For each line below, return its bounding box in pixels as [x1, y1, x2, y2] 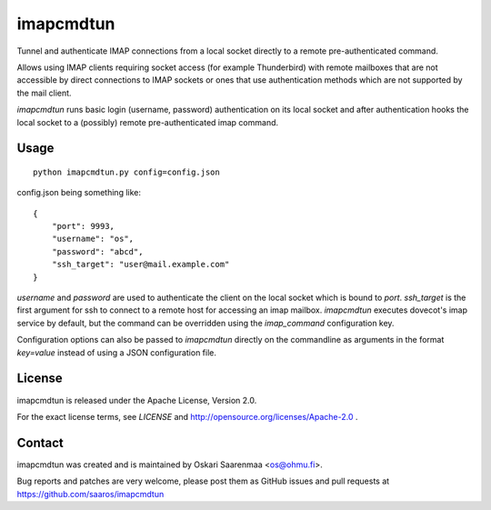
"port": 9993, [51, 221, 115, 232]
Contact [16, 435, 64, 450]
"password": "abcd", [51, 246, 144, 256]
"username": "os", [51, 234, 135, 245]
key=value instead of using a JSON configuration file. [16, 346, 217, 358]
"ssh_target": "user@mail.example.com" [51, 259, 230, 270]
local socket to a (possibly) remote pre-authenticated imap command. [16, 116, 279, 127]
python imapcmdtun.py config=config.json [33, 166, 220, 177]
